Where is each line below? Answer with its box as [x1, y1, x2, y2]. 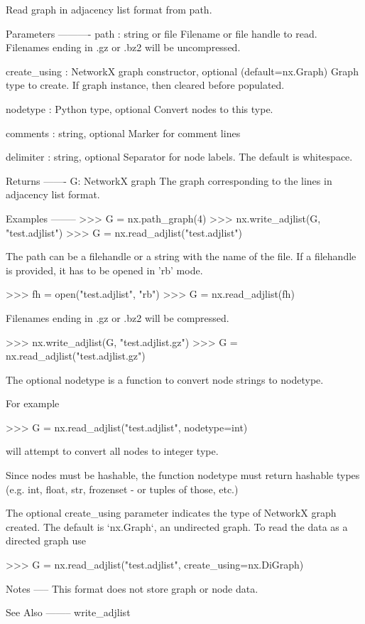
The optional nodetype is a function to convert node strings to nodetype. [6, 372, 324, 387]
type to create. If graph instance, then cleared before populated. [6, 77, 285, 92]
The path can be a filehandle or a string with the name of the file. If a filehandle [6, 249, 356, 264]
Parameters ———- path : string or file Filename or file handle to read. [6, 26, 317, 41]
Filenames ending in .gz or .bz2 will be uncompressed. [6, 40, 241, 55]
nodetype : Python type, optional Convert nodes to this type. [6, 101, 273, 116]
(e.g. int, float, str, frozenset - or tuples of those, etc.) [6, 481, 239, 496]
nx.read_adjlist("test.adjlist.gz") [6, 348, 146, 363]
